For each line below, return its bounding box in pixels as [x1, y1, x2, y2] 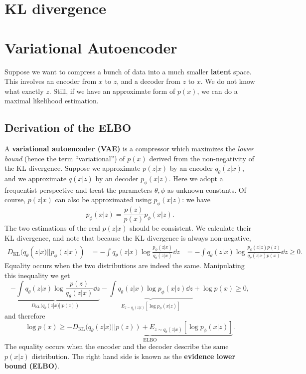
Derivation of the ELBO [4, 120, 132, 135]
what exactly [4, 85, 44, 96]
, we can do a [197, 85, 238, 96]
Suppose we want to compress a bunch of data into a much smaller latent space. [4, 66, 252, 76]
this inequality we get [4, 270, 70, 280]
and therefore [4, 311, 45, 321]
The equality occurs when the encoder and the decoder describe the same [4, 341, 229, 352]
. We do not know [200, 76, 255, 86]
